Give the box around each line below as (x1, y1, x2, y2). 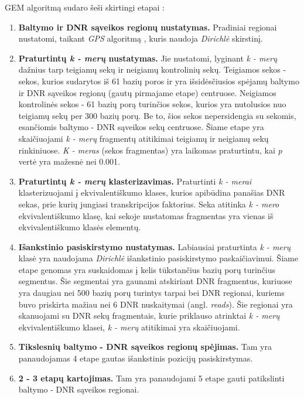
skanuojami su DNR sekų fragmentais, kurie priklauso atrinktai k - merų (18, 309, 280, 322)
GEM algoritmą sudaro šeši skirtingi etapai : (5, 1, 165, 13)
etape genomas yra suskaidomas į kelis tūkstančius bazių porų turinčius (18, 263, 276, 275)
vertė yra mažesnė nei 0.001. (18, 155, 120, 168)
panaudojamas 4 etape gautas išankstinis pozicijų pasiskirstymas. (18, 352, 253, 364)
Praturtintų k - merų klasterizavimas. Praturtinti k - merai (18, 175, 252, 187)
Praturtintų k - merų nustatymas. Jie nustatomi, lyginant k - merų (18, 52, 278, 64)
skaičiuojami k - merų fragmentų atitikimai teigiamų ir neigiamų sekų (18, 132, 269, 144)
